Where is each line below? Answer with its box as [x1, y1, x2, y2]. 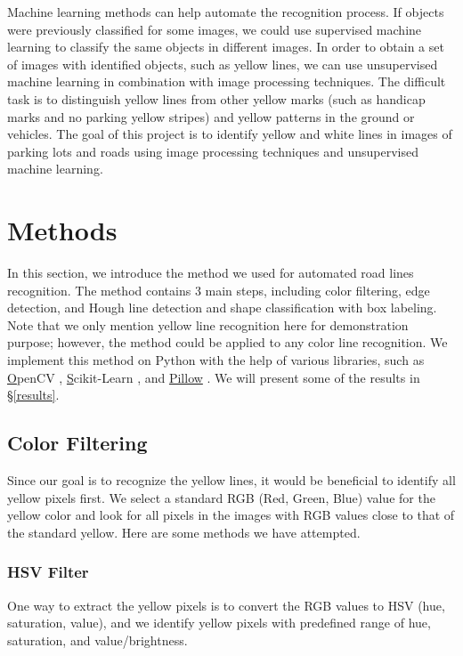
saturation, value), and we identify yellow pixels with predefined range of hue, [7, 613, 431, 632]
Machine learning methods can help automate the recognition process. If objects [7, 3, 444, 20]
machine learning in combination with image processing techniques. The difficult [7, 72, 446, 91]
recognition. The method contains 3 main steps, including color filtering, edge [7, 280, 430, 299]
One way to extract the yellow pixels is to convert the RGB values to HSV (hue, [7, 595, 445, 614]
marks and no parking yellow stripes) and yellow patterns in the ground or [7, 107, 415, 126]
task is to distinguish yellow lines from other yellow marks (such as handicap [7, 89, 426, 108]
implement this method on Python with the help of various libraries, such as [7, 351, 425, 369]
